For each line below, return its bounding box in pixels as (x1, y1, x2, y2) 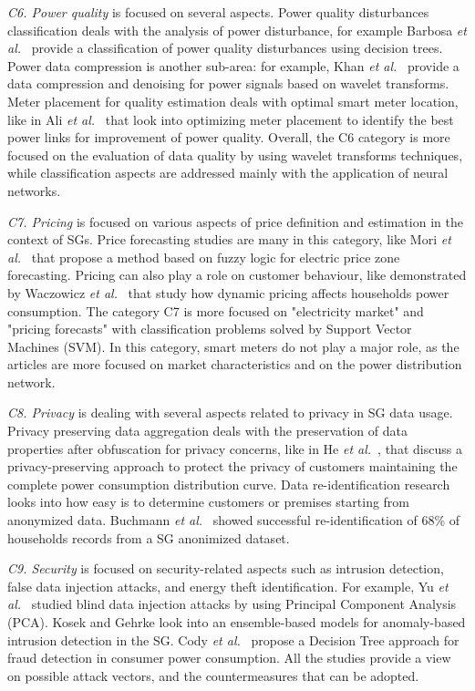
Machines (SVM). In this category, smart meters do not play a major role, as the (7, 336, 460, 356)
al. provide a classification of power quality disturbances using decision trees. (7, 38, 443, 57)
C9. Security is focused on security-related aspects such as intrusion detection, (7, 559, 444, 578)
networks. (7, 180, 61, 200)
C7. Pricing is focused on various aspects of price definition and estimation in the (7, 211, 463, 231)
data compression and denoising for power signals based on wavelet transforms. (7, 74, 449, 93)
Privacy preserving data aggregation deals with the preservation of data (7, 421, 408, 440)
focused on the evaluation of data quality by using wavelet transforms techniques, (7, 145, 463, 164)
